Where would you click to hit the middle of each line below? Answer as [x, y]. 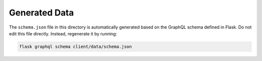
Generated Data [41, 13]
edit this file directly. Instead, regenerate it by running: [63, 33]
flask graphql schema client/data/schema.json [75, 46]
